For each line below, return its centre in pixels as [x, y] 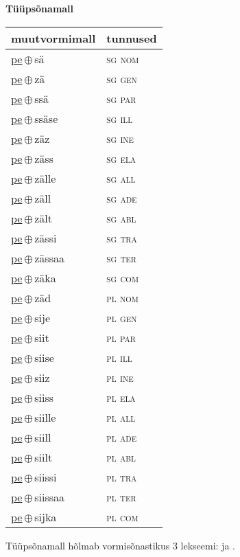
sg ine [120, 138]
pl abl [121, 457]
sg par [121, 98]
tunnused [132, 38]
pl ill [119, 357]
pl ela [121, 397]
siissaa [50, 497]
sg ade [122, 198]
